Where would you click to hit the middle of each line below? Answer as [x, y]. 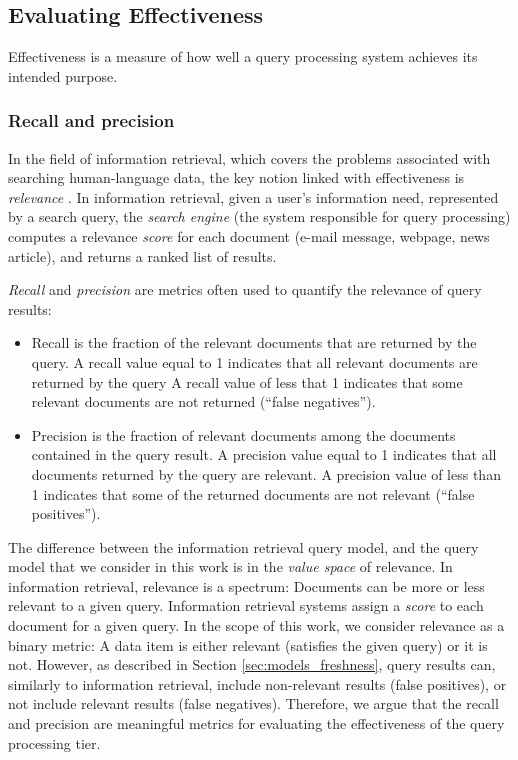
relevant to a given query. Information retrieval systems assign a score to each [246, 605]
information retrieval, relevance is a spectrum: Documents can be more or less [246, 585]
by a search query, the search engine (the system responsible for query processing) [259, 216]
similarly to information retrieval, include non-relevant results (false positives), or [257, 683]
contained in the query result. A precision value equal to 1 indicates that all [264, 454]
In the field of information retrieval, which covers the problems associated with [249, 157]
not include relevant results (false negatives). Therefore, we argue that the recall [253, 703]
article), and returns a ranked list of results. [142, 255]
